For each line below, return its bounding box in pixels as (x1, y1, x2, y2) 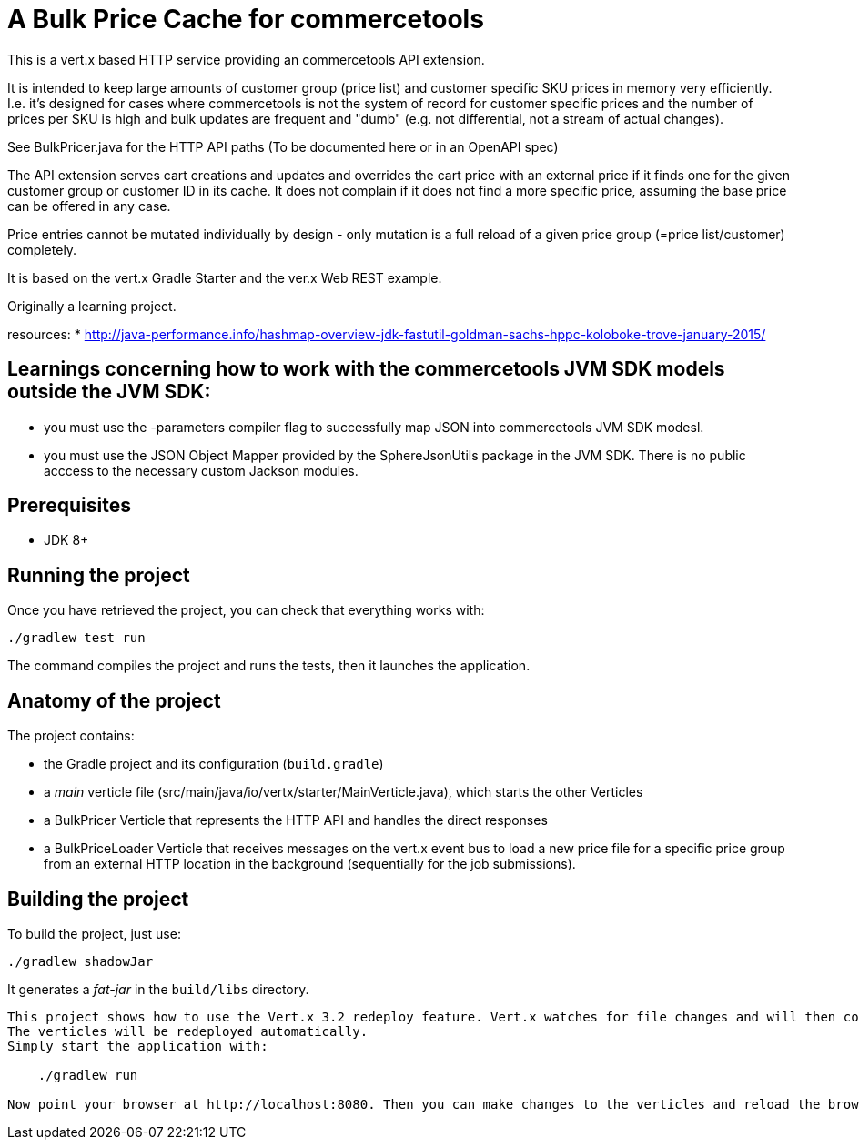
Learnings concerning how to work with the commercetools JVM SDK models (7, 357, 725, 381)
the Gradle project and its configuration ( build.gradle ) (44, 756, 384, 772)
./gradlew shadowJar (7, 953, 154, 969)
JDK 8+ (44, 532, 89, 548)
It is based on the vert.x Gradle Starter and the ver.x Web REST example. (7, 269, 442, 286)
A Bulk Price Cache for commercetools (7, 4, 484, 35)
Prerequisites (7, 494, 131, 518)
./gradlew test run (7, 630, 146, 646)
